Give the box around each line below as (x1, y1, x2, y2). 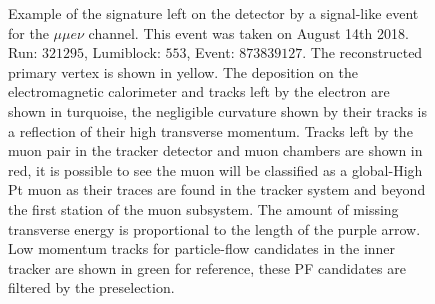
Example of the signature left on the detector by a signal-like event (8, 3, 419, 23)
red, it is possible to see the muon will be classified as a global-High (8, 159, 423, 180)
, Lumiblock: (84, 42, 161, 63)
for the (8, 22, 49, 43)
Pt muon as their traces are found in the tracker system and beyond (8, 179, 426, 200)
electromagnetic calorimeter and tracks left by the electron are (8, 81, 390, 102)
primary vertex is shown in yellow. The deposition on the (8, 61, 358, 82)
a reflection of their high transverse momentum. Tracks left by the (8, 120, 413, 141)
